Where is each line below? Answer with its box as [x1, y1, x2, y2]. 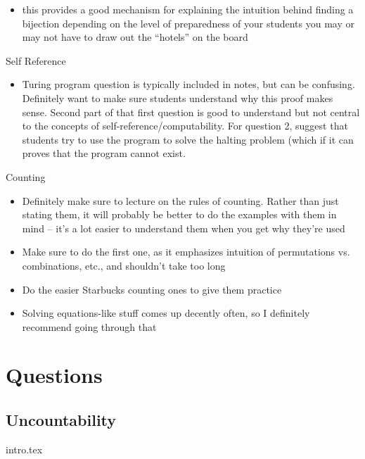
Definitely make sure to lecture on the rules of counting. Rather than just [22, 193, 339, 208]
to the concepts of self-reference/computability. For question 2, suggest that [22, 118, 348, 133]
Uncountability [6, 409, 117, 431]
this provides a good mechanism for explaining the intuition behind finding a [22, 2, 354, 16]
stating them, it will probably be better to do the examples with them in [22, 207, 337, 222]
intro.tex [6, 441, 43, 456]
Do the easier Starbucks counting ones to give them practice [22, 282, 282, 296]
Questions [6, 360, 103, 389]
